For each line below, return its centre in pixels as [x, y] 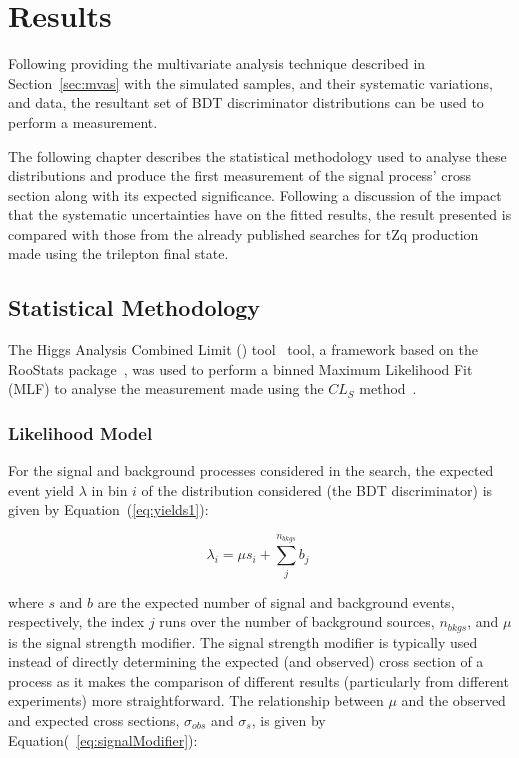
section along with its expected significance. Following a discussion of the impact [255, 194]
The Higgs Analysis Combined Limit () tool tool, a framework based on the [243, 349]
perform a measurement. [83, 121]
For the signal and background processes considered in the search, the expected [251, 470]
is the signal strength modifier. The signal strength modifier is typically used [243, 641]
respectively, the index [76, 621]
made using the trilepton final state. [118, 253]
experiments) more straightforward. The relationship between [196, 700]
